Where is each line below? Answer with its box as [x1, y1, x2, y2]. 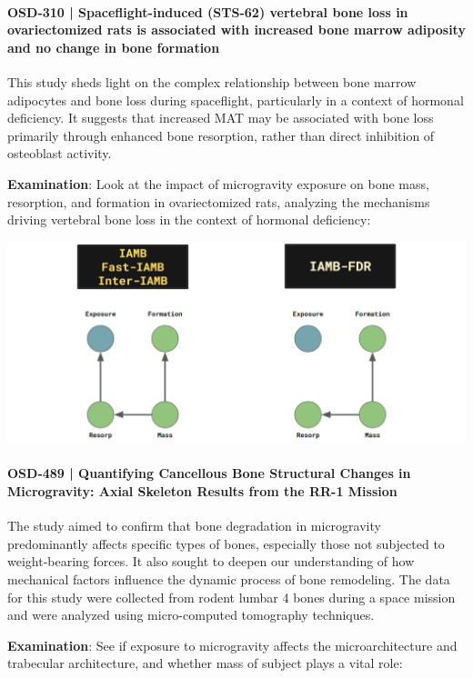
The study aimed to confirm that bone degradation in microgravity [7, 516, 381, 535]
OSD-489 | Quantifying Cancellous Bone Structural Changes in [7, 464, 411, 483]
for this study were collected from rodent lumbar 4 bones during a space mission [7, 587, 456, 606]
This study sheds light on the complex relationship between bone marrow [7, 72, 417, 91]
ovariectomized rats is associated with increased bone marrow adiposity [7, 20, 466, 39]
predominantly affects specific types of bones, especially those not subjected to [7, 533, 445, 553]
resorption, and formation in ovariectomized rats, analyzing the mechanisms [7, 192, 430, 211]
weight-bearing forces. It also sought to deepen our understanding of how [7, 552, 415, 571]
